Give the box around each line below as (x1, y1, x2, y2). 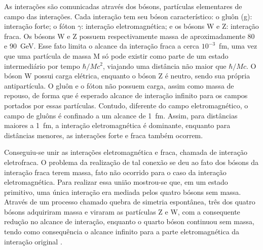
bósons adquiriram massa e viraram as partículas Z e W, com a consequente (4, 206, 240, 217)
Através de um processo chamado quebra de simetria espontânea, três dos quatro (4, 196, 255, 207)
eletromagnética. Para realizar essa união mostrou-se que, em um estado (4, 177, 228, 187)
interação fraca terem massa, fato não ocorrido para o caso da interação (4, 166, 227, 177)
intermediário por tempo (4, 60, 80, 71)
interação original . (4, 236, 62, 246)
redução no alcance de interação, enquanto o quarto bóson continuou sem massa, (4, 216, 254, 227)
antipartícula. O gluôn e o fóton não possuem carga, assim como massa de (4, 80, 234, 91)
